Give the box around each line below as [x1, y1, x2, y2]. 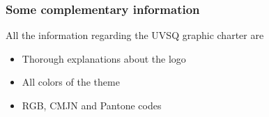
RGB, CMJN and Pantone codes [22, 98, 162, 112]
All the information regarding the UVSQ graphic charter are [6, 28, 264, 42]
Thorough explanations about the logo [22, 51, 186, 65]
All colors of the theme [22, 75, 120, 89]
